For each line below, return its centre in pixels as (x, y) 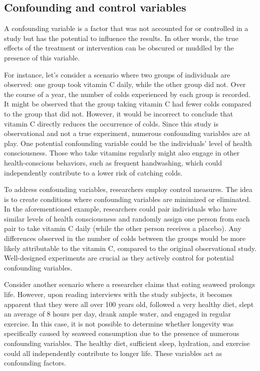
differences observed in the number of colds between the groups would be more (125, 238)
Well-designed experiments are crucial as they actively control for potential (119, 258)
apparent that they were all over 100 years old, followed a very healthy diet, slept (129, 304)
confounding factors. (35, 363)
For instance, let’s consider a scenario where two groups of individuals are (117, 74)
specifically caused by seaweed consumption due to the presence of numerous (122, 333)
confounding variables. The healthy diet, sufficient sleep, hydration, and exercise (127, 343)
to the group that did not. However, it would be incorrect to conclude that (119, 113)
